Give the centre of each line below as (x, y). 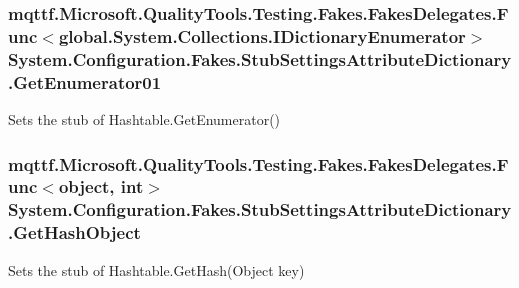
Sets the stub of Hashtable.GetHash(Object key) (156, 269)
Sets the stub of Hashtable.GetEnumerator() (144, 118)
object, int (101, 186)
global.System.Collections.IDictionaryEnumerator (262, 35)
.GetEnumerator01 (85, 81)
